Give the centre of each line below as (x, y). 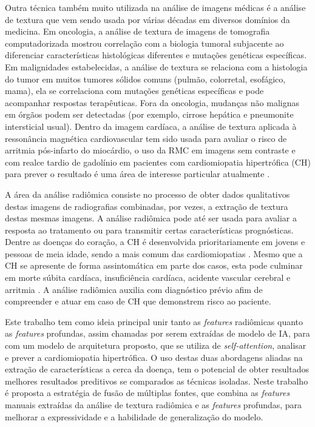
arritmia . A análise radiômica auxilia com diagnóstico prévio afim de (134, 289)
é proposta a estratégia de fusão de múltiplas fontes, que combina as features (147, 393)
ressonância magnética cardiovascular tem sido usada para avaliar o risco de (146, 138)
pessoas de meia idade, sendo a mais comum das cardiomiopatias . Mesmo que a (154, 253)
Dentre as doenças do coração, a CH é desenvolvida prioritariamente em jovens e (155, 242)
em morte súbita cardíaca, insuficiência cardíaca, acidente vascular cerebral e (148, 277)
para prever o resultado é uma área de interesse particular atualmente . (137, 174)
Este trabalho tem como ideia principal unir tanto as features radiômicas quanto (154, 321)
